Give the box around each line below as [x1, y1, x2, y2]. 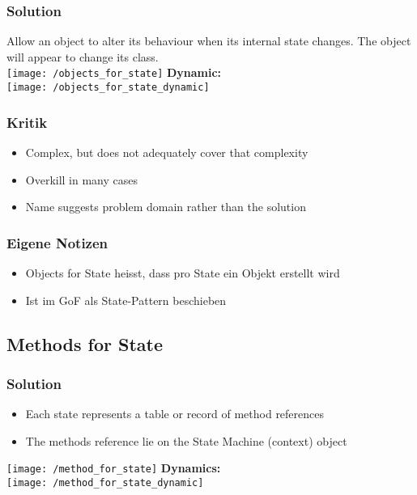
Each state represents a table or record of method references [25, 405, 325, 422]
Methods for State [6, 331, 163, 356]
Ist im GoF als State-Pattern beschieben [25, 291, 227, 308]
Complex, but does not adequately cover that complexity [25, 143, 308, 160]
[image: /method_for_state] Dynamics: [6, 459, 221, 476]
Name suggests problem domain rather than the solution [25, 198, 306, 215]
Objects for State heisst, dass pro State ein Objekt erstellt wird [25, 264, 340, 281]
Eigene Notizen [6, 232, 109, 252]
